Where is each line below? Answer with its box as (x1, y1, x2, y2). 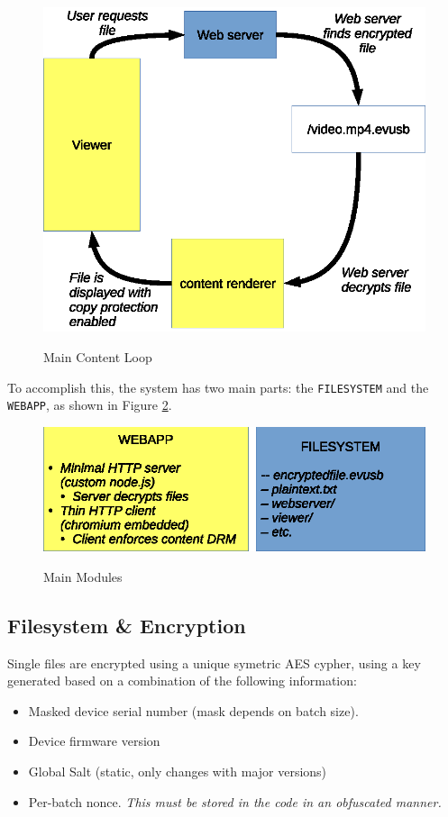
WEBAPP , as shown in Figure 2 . (7, 395, 172, 414)
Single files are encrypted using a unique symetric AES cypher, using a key (7, 653, 421, 672)
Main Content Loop (43, 347, 152, 366)
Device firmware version (28, 731, 160, 750)
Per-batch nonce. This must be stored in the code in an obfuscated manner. (28, 792, 442, 811)
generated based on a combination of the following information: (7, 671, 357, 690)
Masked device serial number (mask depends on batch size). (28, 701, 359, 720)
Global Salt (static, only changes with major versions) (28, 761, 327, 780)
